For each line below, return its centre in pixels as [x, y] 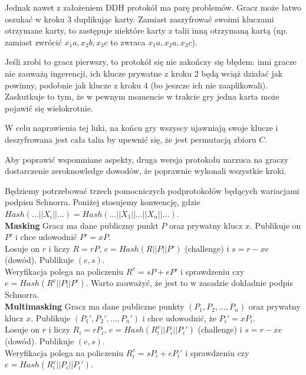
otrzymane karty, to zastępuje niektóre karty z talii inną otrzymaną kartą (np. [147, 30]
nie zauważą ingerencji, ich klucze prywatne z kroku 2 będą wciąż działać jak [144, 73]
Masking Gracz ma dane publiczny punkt [82, 225]
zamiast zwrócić [33, 42]
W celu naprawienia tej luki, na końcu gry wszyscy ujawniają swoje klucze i [142, 128]
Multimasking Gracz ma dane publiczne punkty [95, 306]
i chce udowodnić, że [179, 318]
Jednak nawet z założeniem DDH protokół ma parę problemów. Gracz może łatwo [153, 7]
